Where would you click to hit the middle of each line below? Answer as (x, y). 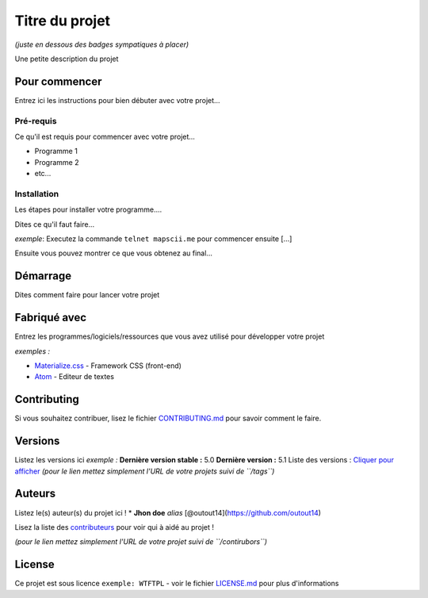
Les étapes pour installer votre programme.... (88, 209)
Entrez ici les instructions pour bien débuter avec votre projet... (118, 100)
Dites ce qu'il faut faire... (55, 224)
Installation (37, 194)
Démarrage (43, 276)
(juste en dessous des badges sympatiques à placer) (102, 44)
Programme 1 (56, 151)
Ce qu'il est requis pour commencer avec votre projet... (105, 136)
